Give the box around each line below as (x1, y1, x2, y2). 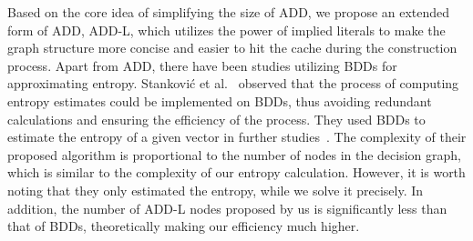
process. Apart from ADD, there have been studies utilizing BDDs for (7, 55, 397, 75)
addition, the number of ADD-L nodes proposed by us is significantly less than (7, 198, 447, 217)
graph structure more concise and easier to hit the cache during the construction (7, 38, 458, 57)
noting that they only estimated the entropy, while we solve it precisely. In (7, 180, 424, 199)
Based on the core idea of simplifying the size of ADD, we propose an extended (7, 3, 450, 21)
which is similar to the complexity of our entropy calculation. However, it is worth (7, 163, 466, 182)
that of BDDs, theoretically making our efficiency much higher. (7, 216, 360, 236)
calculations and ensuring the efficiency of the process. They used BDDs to (7, 109, 426, 128)
